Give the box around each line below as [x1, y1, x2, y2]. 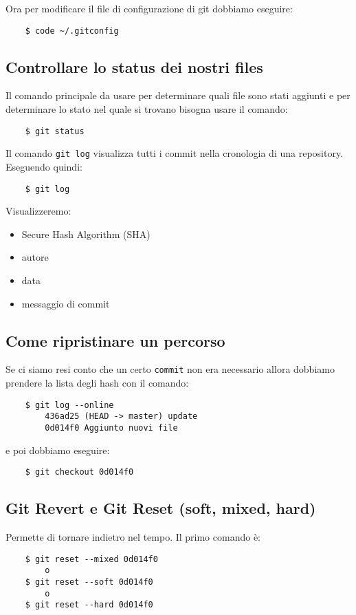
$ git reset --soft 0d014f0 [25, 576, 153, 587]
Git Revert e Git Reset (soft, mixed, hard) [5, 497, 316, 519]
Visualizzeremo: [5, 204, 71, 218]
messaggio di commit [21, 296, 110, 310]
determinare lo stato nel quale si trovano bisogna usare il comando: [5, 102, 288, 116]
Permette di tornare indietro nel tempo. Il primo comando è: [5, 530, 260, 544]
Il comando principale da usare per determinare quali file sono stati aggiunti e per [5, 88, 351, 102]
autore [21, 250, 49, 264]
